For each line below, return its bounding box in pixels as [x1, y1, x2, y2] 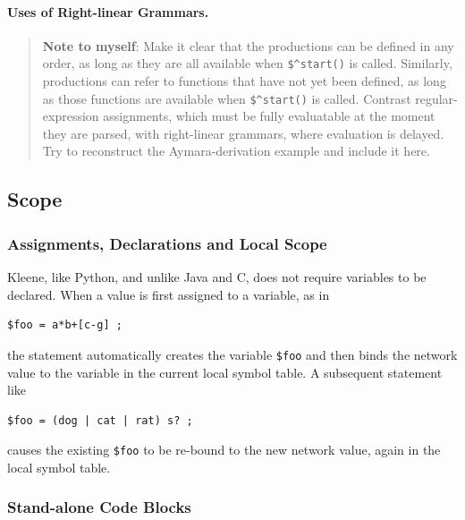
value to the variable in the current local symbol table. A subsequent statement [7, 362, 443, 381]
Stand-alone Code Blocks [7, 496, 191, 518]
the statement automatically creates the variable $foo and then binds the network [7, 345, 458, 363]
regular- [415, 89, 458, 107]
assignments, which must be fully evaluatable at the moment [103, 107, 435, 125]
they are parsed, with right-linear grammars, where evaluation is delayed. [42, 124, 444, 142]
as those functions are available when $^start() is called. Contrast [42, 89, 411, 107]
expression [42, 107, 99, 125]
